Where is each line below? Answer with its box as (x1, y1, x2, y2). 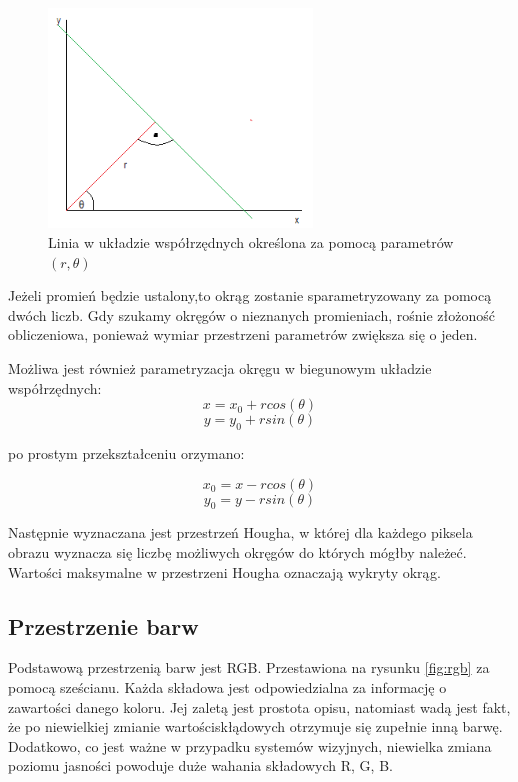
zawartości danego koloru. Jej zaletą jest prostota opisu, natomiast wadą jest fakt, (8, 696, 511, 717)
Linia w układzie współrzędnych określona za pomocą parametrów (48, 232, 454, 253)
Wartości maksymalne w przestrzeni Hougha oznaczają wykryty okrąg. (8, 561, 441, 582)
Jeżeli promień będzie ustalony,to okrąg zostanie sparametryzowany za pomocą (8, 285, 492, 306)
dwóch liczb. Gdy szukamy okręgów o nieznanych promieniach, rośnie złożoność (8, 304, 495, 325)
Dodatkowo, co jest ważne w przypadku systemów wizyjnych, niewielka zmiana (8, 735, 492, 756)
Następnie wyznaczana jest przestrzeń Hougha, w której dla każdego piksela (8, 522, 473, 543)
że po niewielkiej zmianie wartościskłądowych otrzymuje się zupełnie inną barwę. (8, 716, 503, 737)
